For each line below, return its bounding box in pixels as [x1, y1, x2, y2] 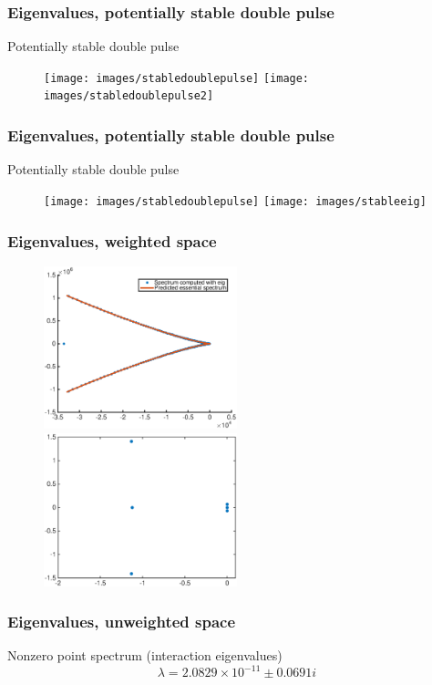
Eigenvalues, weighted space [7, 229, 217, 252]
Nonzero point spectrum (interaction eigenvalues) [7, 646, 283, 665]
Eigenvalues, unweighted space [7, 610, 236, 633]
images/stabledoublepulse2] [44, 89, 214, 103]
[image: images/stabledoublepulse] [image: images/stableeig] [44, 194, 427, 208]
